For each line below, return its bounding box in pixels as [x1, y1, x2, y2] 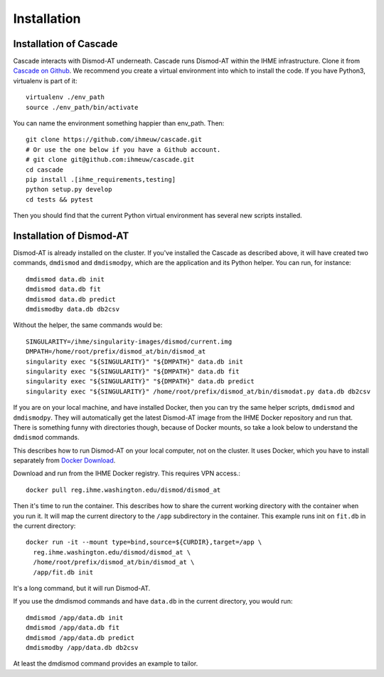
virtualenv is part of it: [13, 76, 78, 85]
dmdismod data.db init [26, 275, 105, 283]
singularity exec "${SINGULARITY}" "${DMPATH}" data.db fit [26, 367, 240, 376]
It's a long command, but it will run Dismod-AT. [13, 584, 151, 592]
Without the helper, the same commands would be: [13, 321, 163, 329]
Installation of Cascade [13, 38, 118, 50]
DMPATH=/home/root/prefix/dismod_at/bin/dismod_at [26, 348, 206, 356]
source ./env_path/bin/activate [26, 103, 139, 111]
